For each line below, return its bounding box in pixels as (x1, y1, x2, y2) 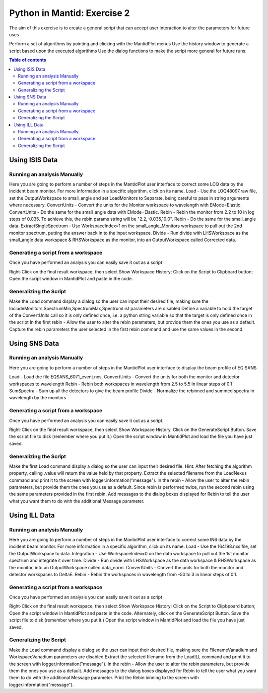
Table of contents (9, 57, 47, 63)
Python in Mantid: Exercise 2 (9, 7, 130, 18)
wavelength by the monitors (9, 395, 67, 401)
